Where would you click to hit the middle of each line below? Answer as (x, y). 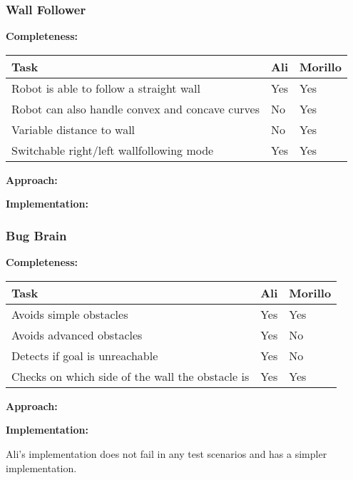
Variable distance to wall (73, 129)
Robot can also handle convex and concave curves (135, 108)
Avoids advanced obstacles (77, 335)
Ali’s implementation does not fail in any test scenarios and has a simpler (167, 454)
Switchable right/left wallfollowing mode (113, 150)
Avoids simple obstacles (70, 314)
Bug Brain (36, 235)
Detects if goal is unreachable (85, 355)
